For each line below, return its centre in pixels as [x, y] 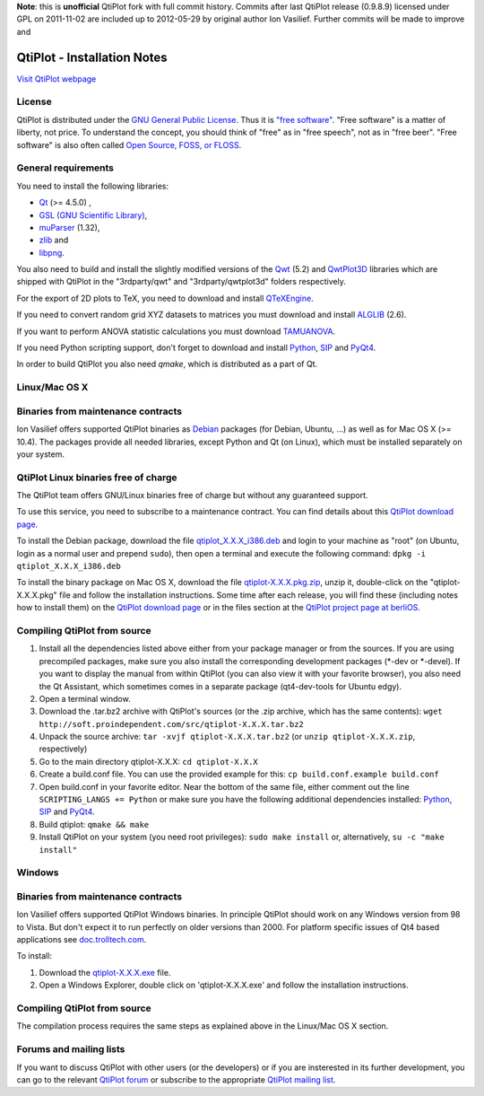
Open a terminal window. [85, 698]
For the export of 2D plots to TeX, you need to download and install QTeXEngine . [165, 298]
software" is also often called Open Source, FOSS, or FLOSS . [129, 145]
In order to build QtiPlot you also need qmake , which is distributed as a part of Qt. [167, 364]
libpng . [52, 252]
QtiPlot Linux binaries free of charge [97, 478]
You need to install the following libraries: [93, 186]
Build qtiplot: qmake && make [94, 824]
